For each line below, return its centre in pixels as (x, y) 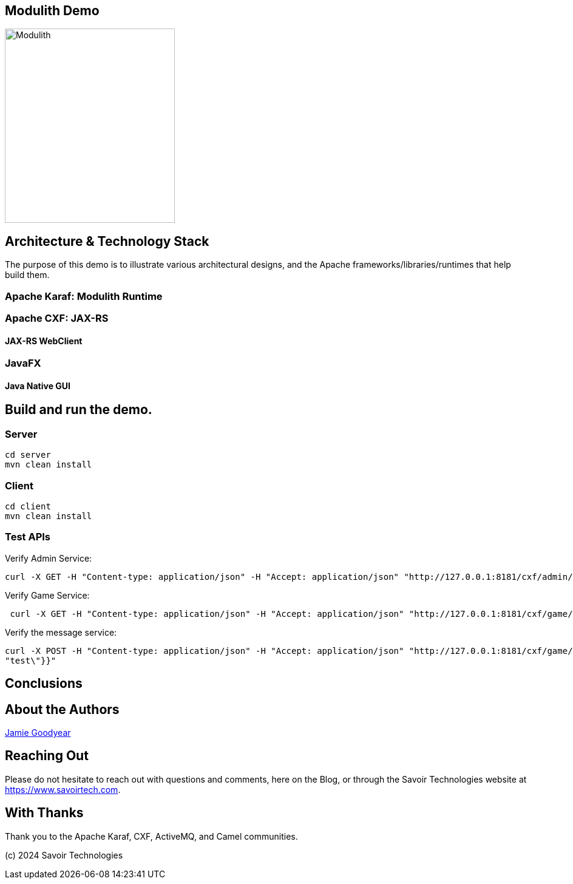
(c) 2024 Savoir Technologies (64, 855)
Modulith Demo (52, 11)
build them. (27, 275)
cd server (28, 455)
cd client (28, 506)
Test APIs (28, 537)
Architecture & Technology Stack (107, 241)
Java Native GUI (38, 386)
